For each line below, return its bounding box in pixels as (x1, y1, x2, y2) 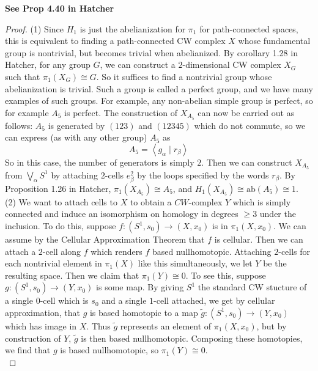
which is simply (232, 195, 291, 208)
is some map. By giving (96, 281, 184, 293)
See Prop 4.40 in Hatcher (5, 2, 114, 14)
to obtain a (130, 195, 172, 208)
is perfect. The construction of (64, 106, 178, 119)
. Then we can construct (201, 155, 292, 168)
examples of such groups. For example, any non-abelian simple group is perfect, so (5, 94, 313, 107)
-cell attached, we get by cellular (153, 294, 275, 307)
